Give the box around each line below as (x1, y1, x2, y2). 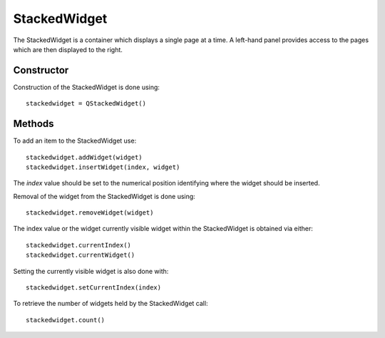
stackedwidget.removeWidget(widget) (26, 209, 154, 217)
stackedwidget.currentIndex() (26, 241, 132, 249)
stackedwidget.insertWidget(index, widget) (26, 163, 180, 171)
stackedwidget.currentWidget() (26, 251, 135, 260)
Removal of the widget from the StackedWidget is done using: (13, 192, 195, 200)
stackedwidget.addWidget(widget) (26, 153, 143, 161)
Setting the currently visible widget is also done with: (13, 267, 169, 275)
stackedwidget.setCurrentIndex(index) (26, 284, 162, 292)
